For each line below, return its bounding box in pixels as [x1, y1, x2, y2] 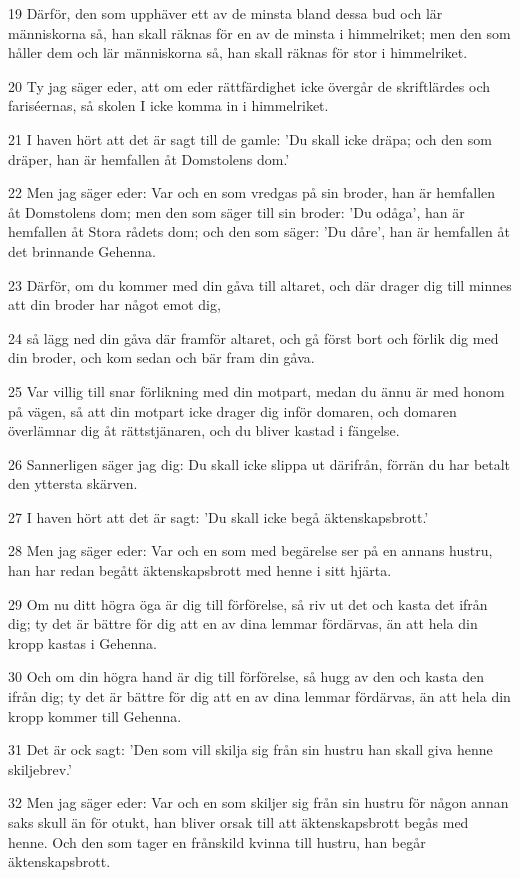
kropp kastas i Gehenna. [8, 632, 157, 653]
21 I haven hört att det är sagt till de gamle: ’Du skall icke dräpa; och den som [8, 128, 492, 149]
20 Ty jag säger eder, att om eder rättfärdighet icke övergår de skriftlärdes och [8, 75, 490, 96]
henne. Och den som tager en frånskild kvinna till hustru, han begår [8, 831, 426, 852]
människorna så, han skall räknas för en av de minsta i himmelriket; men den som [8, 22, 511, 43]
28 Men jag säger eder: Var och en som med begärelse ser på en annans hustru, [8, 540, 493, 561]
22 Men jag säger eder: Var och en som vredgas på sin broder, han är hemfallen [8, 182, 496, 203]
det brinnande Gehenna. [8, 240, 156, 261]
